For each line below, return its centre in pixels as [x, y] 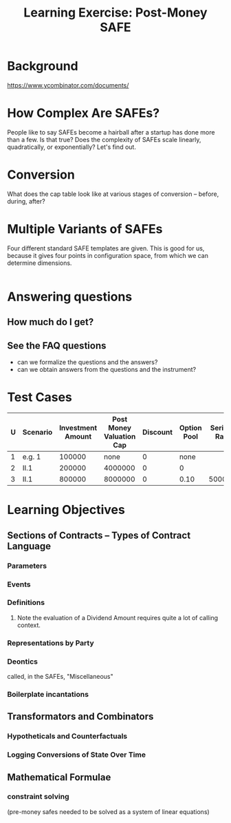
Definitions [26, 603]
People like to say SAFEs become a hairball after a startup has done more [111, 132]
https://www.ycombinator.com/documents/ [68, 85]
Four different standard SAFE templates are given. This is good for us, [106, 248]
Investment [78, 428]
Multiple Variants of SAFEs [85, 229]
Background [43, 66]
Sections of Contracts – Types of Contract [99, 535]
